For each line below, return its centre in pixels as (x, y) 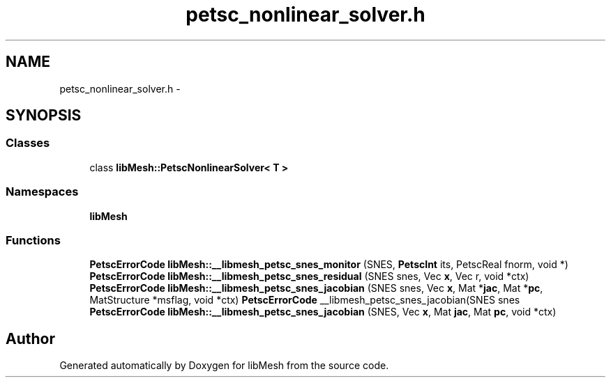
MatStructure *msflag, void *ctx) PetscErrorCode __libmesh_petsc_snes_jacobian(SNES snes (305, 300)
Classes (28, 143)
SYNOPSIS (44, 116)
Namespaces (42, 192)
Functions (33, 240)
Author (30, 338)
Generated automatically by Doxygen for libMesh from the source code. (224, 366)
